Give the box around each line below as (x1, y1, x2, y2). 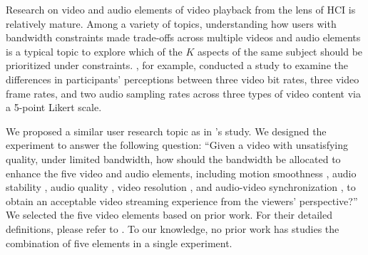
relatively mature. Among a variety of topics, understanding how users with (6, 16, 337, 31)
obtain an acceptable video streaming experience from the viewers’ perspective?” (6, 193, 358, 208)
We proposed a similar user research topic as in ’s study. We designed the (6, 123, 327, 138)
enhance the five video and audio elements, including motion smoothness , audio (6, 165, 357, 180)
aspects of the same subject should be (198, 43, 363, 58)
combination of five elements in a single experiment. (6, 235, 232, 250)
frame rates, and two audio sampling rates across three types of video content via (6, 85, 362, 100)
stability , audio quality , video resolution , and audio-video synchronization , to (6, 179, 356, 194)
